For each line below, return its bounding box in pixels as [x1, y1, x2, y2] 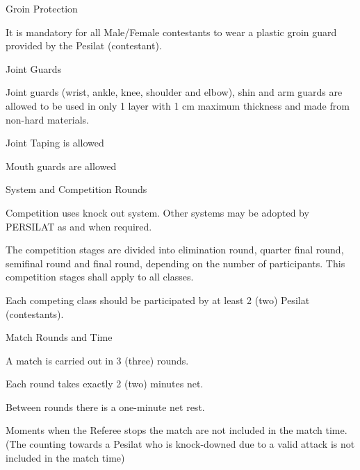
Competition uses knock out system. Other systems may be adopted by [6, 205, 309, 219]
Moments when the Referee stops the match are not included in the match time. [6, 423, 347, 437]
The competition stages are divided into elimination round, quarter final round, [6, 242, 344, 257]
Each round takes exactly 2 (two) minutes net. [6, 376, 204, 391]
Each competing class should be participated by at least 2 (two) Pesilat [6, 292, 310, 307]
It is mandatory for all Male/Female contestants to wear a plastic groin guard [6, 24, 337, 39]
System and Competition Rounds [6, 182, 147, 196]
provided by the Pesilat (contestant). [6, 38, 162, 53]
